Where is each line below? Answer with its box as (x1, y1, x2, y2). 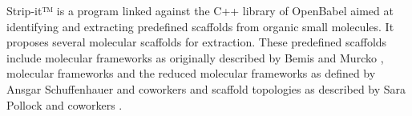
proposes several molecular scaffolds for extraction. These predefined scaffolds (6, 34, 387, 50)
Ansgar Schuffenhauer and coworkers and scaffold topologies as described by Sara (6, 80, 406, 97)
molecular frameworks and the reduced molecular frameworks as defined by (6, 65, 376, 82)
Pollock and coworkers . (6, 96, 123, 113)
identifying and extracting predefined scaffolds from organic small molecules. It (6, 18, 394, 34)
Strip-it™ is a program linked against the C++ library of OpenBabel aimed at (6, 2, 394, 18)
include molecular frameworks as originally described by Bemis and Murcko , (6, 49, 384, 66)
